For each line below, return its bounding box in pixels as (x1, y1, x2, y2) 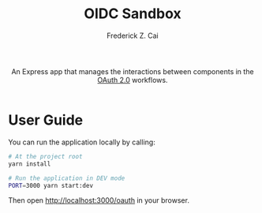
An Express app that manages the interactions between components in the (11, 66, 254, 76)
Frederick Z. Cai (106, 31, 159, 40)
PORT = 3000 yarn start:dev (8, 181, 93, 189)
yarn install (8, 159, 51, 168)
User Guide (8, 111, 84, 129)
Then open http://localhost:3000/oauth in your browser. (8, 196, 189, 205)
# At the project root (8, 152, 83, 160)
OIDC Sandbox (84, 5, 182, 23)
